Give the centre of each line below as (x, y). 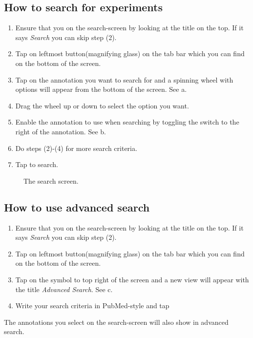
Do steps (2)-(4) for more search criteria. (76, 148)
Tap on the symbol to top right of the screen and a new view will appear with (132, 279)
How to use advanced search (77, 207)
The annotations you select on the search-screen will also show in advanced (116, 322)
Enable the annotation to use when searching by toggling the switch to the (127, 122)
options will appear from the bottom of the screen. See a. (101, 89)
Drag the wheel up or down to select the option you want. (102, 105)
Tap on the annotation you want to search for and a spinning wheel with (124, 79)
